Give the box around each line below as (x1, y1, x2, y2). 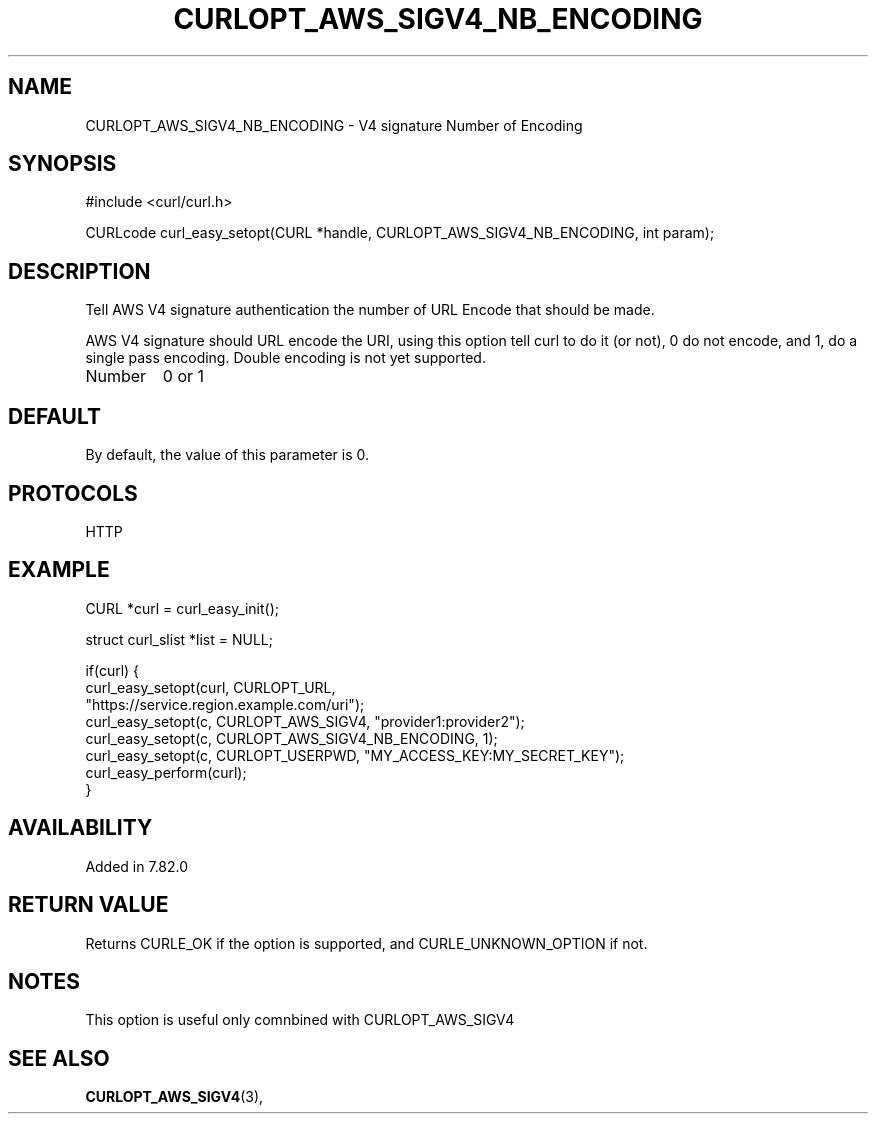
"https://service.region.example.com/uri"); (85, 695, 365, 713)
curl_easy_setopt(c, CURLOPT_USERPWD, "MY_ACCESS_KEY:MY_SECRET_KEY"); (85, 746, 625, 764)
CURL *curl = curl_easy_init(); (85, 599, 279, 617)
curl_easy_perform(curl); (85, 763, 247, 781)
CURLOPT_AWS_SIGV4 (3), (85, 1088, 264, 1106)
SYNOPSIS (8, 151, 117, 177)
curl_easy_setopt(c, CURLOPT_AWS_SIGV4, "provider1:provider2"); (85, 712, 525, 730)
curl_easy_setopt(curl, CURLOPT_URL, (85, 678, 336, 696)
